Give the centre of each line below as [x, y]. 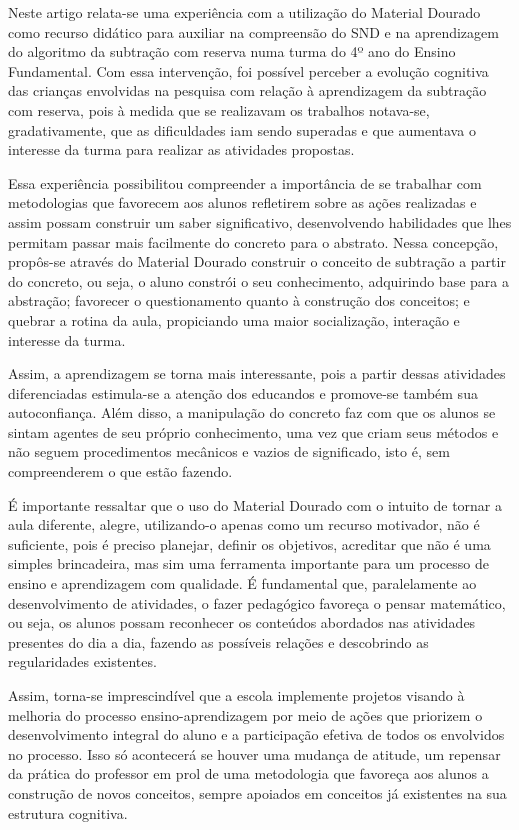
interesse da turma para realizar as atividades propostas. [181, 149]
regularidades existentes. [82, 661]
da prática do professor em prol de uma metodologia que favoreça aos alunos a [248, 773]
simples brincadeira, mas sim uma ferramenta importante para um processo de [248, 563]
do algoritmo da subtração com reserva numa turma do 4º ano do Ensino [232, 51]
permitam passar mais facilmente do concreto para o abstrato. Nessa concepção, [253, 241]
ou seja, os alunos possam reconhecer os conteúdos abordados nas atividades [242, 622]
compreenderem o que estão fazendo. [120, 471]
